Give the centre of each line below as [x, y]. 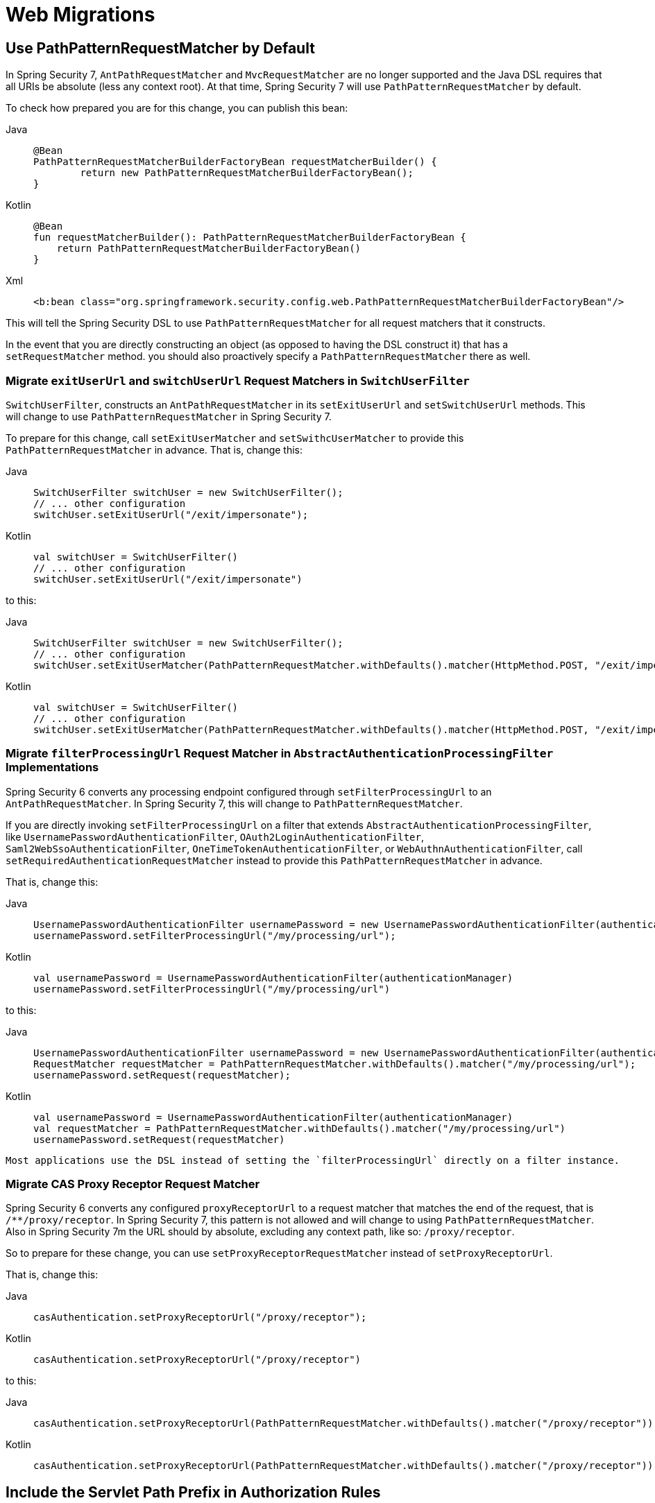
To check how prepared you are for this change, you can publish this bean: [177, 108]
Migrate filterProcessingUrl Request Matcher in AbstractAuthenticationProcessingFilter [280, 754]
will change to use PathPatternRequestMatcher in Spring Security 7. [169, 416]
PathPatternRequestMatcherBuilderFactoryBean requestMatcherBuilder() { [235, 162]
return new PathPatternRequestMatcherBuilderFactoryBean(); [247, 173]
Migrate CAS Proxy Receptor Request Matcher [133, 1184]
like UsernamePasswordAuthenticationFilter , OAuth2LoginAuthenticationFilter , [215, 836]
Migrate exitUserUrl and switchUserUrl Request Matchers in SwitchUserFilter [238, 380]
